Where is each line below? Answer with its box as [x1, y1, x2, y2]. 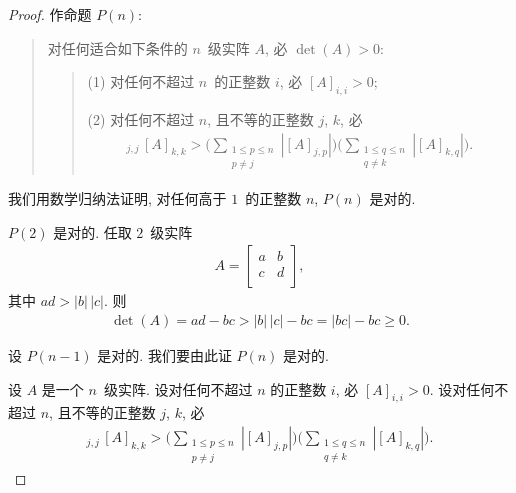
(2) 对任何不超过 [87, 108, 195, 129]
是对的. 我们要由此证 [97, 345, 232, 366]
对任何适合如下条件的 [47, 37, 188, 58]
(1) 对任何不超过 [87, 71, 195, 92]
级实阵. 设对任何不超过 [103, 378, 253, 399]
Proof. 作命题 [8, 4, 92, 24]
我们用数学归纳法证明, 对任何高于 [8, 188, 227, 209]
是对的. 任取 [53, 221, 132, 242]
